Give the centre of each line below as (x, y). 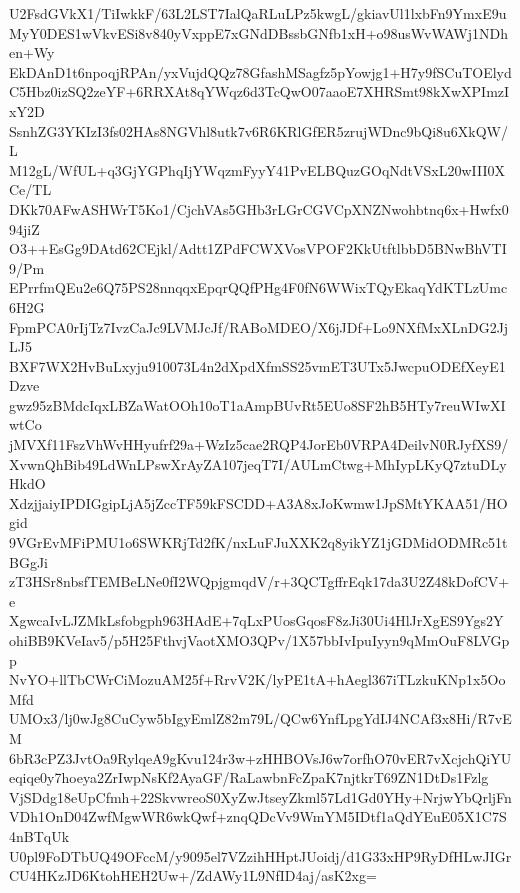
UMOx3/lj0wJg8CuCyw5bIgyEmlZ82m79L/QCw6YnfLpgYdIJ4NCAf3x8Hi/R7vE (260, 718)
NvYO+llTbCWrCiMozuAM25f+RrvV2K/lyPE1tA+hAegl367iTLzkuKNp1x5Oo (257, 679)
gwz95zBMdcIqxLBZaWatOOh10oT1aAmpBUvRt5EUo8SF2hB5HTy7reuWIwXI (257, 404)
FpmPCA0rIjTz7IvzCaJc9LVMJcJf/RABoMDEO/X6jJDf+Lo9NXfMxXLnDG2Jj (259, 326)
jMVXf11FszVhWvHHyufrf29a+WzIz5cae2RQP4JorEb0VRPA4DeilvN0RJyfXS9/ (259, 444)
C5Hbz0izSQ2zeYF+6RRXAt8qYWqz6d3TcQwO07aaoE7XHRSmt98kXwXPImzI (259, 91)
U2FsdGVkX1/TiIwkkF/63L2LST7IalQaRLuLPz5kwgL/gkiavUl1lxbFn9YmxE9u (258, 13)
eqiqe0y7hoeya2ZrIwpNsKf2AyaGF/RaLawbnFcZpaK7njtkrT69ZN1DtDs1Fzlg (249, 777)
